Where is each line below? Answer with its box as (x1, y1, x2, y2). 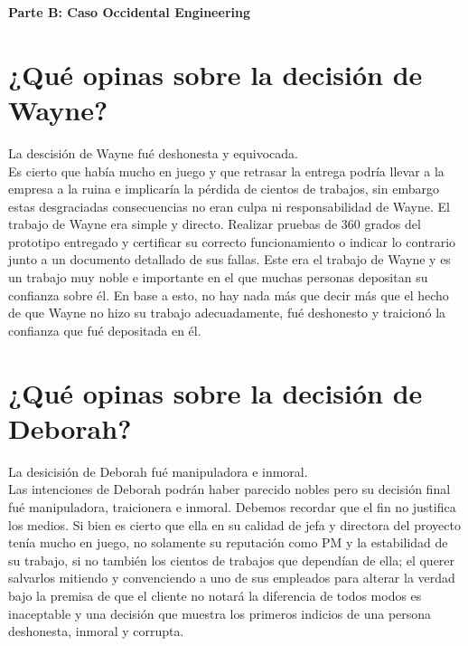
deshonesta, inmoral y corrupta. (8, 622, 184, 641)
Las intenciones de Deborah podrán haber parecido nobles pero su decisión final (8, 480, 451, 499)
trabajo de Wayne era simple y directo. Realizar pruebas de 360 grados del (8, 214, 421, 233)
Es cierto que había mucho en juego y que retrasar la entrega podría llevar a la (8, 161, 445, 180)
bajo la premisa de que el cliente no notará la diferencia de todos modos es (8, 585, 422, 604)
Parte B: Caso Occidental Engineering (8, 3, 250, 21)
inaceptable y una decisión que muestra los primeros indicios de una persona (8, 603, 432, 622)
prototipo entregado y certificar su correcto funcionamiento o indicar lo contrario (8, 232, 456, 251)
